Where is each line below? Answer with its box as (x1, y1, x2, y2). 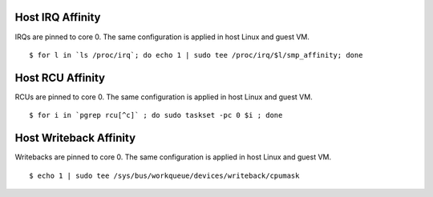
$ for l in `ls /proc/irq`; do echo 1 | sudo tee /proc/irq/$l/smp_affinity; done (29, 50, 363, 59)
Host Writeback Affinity (14, 131, 136, 145)
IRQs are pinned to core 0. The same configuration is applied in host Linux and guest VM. (14, 32, 310, 42)
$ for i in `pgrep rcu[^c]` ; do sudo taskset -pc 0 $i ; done (29, 111, 283, 120)
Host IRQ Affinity (14, 10, 101, 24)
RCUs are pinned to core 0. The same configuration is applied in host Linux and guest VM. (14, 92, 313, 102)
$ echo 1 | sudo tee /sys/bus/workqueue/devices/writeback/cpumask (29, 171, 300, 180)
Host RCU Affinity (14, 70, 106, 84)
